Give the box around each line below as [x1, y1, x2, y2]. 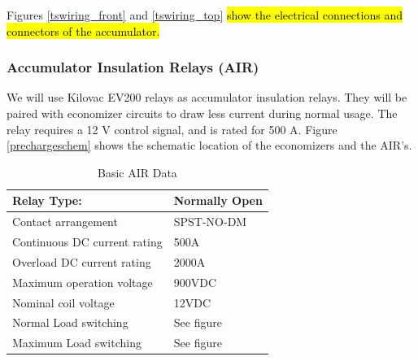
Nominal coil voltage [12, 294, 115, 311]
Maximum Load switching [12, 334, 142, 351]
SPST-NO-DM [173, 213, 247, 230]
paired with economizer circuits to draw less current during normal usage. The [7, 105, 398, 121]
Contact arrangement [12, 213, 118, 230]
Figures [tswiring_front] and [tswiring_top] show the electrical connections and [7, 7, 403, 23]
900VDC [173, 273, 217, 290]
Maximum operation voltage [12, 273, 153, 290]
